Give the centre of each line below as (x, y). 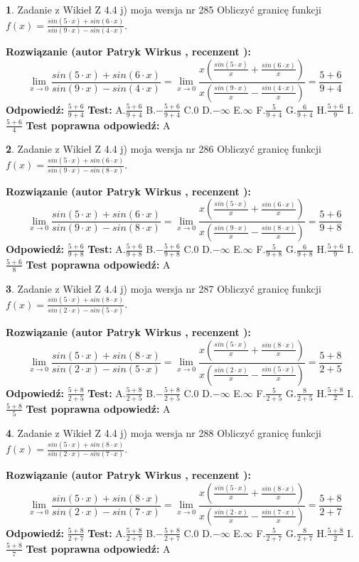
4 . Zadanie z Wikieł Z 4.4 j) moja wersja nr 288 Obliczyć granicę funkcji (164, 433)
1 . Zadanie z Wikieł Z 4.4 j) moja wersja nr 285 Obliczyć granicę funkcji (164, 9)
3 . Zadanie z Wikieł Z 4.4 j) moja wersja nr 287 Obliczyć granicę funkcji (164, 288)
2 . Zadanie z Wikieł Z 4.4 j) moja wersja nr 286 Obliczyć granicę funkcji (164, 149)
